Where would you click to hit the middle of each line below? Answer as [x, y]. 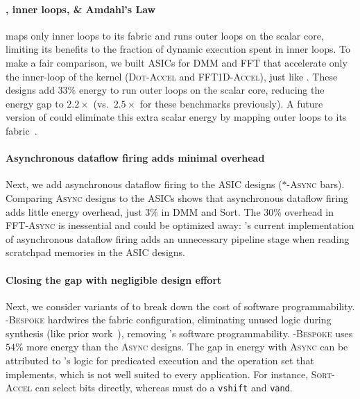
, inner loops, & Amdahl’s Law [81, 9]
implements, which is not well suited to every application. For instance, [157, 374]
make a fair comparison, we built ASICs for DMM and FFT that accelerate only [177, 62]
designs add [30, 90]
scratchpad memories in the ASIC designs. [95, 252]
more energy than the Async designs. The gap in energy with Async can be [187, 347]
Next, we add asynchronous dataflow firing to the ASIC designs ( [144, 184]
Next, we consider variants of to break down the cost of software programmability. [180, 306]
